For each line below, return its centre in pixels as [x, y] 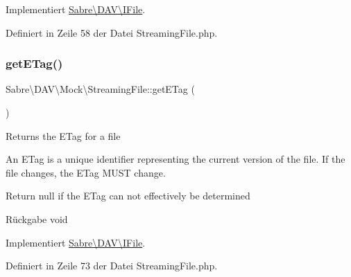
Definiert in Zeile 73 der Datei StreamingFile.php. [112, 266]
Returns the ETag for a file [63, 135]
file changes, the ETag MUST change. [86, 172]
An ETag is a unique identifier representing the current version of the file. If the [175, 159]
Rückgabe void [37, 218]
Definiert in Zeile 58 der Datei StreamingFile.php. [112, 32]
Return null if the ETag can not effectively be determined [128, 196]
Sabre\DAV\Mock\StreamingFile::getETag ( [100, 89]
